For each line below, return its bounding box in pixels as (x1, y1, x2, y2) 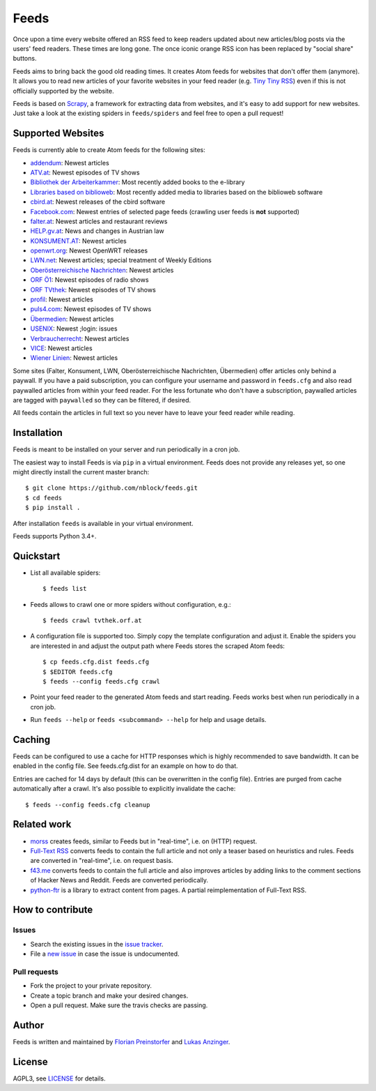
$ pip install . (25, 504, 81, 512)
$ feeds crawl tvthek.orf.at (42, 617, 142, 624)
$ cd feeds (25, 494, 63, 502)
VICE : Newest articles (30, 344, 93, 352)
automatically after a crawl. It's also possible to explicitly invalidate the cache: (13, 785, 236, 793)
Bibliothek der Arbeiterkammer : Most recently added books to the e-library (30, 178, 245, 186)
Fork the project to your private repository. (30, 981, 152, 990)
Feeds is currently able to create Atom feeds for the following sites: (13, 146, 205, 154)
